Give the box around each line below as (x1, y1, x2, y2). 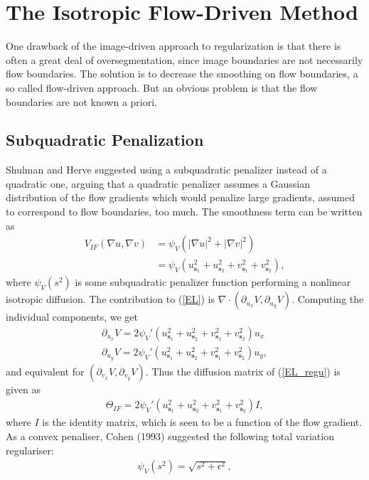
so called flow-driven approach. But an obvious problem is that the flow (6, 80, 318, 95)
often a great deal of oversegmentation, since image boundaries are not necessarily (6, 52, 363, 67)
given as (6, 381, 41, 396)
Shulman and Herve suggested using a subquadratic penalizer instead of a (6, 162, 327, 177)
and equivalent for (6, 363, 85, 378)
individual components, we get (6, 309, 138, 324)
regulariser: (6, 442, 54, 457)
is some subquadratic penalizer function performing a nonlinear (75, 274, 351, 289)
